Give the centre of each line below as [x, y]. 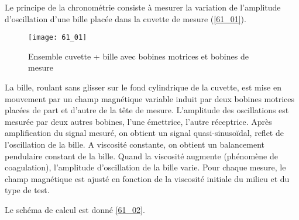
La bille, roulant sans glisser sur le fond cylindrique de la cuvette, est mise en [143, 87]
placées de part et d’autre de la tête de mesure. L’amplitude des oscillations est [147, 110]
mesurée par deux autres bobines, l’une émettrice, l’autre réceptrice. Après [138, 121]
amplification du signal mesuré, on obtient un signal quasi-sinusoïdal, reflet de [144, 133]
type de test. [27, 190]
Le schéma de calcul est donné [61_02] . [75, 209]
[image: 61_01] [58, 38]
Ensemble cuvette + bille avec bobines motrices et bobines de [138, 56]
